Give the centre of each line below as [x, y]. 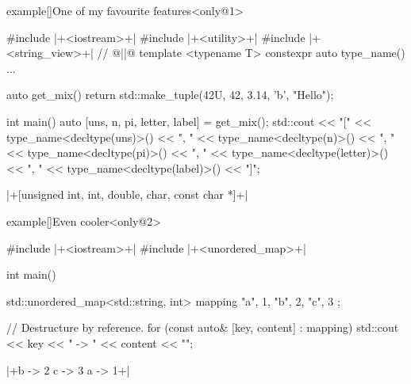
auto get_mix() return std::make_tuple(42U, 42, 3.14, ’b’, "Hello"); [170, 95]
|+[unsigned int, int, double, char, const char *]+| [127, 194]
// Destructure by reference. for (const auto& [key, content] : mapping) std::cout [203, 327]
